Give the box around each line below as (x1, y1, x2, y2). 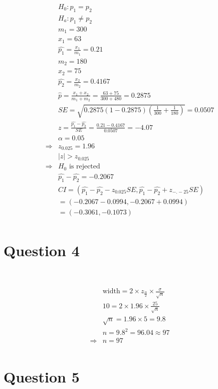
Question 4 (4, 240, 80, 261)
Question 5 (4, 366, 80, 387)
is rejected (69, 163, 100, 170)
